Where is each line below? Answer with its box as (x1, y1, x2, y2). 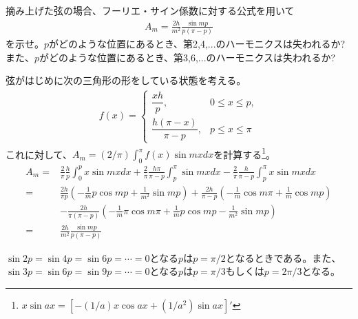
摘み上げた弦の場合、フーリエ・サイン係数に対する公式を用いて (6, 3, 295, 17)
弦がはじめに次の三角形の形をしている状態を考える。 (6, 73, 246, 88)
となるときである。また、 (225, 250, 341, 265)
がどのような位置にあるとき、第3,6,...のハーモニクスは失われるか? (39, 50, 336, 64)
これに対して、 (6, 147, 72, 161)
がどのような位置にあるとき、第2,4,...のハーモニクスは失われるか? (49, 37, 346, 51)
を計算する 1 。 (213, 145, 275, 161)
